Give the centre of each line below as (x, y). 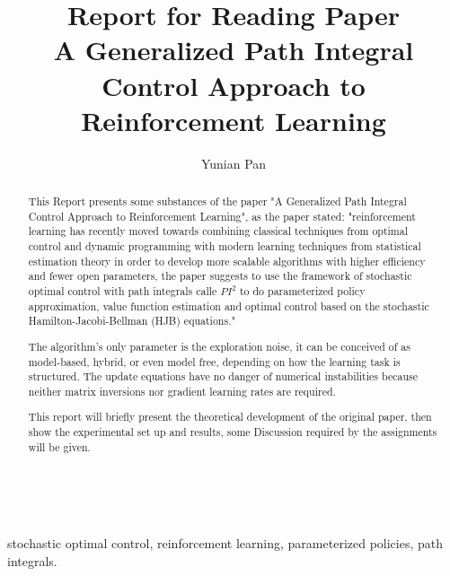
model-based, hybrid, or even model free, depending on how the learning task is (214, 361)
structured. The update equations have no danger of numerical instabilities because (223, 376)
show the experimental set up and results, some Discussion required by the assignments (233, 432)
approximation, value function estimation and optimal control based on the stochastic (229, 305)
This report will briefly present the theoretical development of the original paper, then (230, 417)
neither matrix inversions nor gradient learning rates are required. (182, 391)
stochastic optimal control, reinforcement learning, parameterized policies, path (225, 542)
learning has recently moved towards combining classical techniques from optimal (218, 231)
